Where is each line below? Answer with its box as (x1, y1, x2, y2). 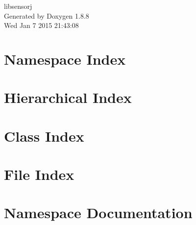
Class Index (4, 125, 84, 146)
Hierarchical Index (4, 87, 132, 107)
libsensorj (4, 1, 32, 11)
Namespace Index (4, 49, 126, 69)
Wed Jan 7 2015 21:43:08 (4, 20, 79, 30)
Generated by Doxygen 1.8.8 (4, 10, 89, 21)
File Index (4, 164, 74, 184)
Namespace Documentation (4, 202, 193, 223)
